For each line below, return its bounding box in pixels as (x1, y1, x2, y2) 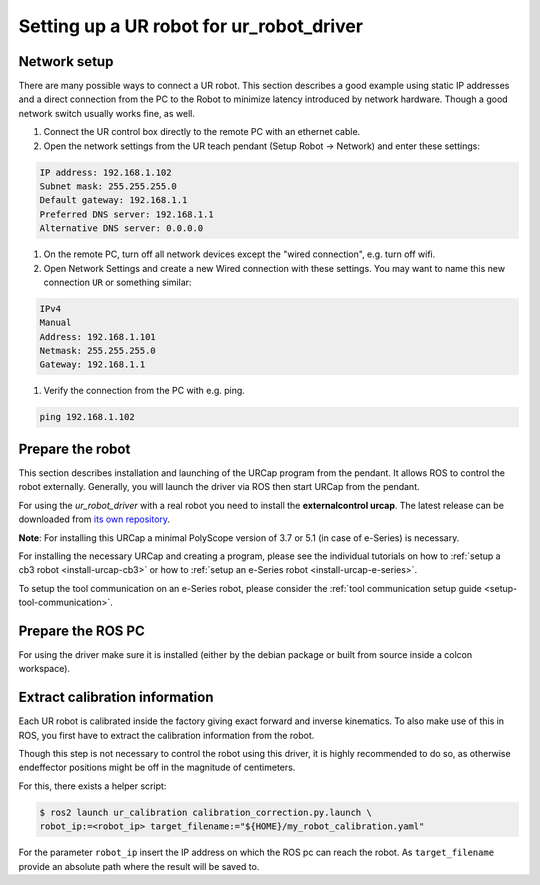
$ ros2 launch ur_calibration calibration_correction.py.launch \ (39, 806, 372, 818)
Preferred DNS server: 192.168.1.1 (39, 208, 214, 220)
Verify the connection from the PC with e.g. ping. (43, 385, 245, 397)
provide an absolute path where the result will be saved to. (18, 860, 260, 872)
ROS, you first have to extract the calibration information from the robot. (18, 729, 315, 741)
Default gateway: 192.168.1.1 (39, 195, 188, 206)
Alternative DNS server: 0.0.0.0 (39, 223, 204, 234)
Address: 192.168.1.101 (39, 331, 157, 342)
